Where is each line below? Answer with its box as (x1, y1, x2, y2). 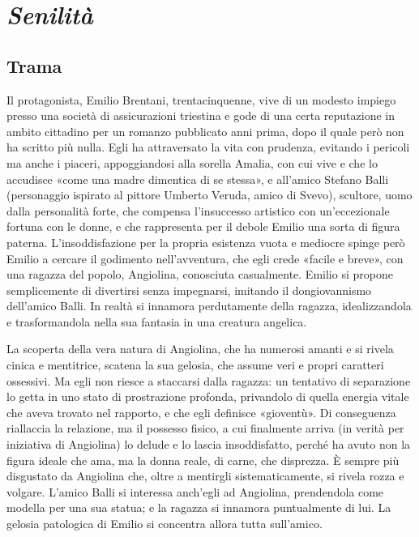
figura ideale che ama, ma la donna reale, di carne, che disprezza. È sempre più (6, 451, 400, 468)
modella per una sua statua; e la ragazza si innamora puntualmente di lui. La (6, 499, 391, 516)
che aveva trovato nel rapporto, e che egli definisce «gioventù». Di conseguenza (6, 403, 396, 420)
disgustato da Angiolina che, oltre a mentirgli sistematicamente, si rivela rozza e (6, 467, 404, 484)
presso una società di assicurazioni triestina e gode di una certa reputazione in (6, 107, 395, 124)
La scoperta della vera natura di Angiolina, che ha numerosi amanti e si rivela (6, 340, 394, 357)
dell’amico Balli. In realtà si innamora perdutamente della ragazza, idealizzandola (6, 297, 412, 314)
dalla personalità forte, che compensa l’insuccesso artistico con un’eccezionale (6, 202, 390, 219)
